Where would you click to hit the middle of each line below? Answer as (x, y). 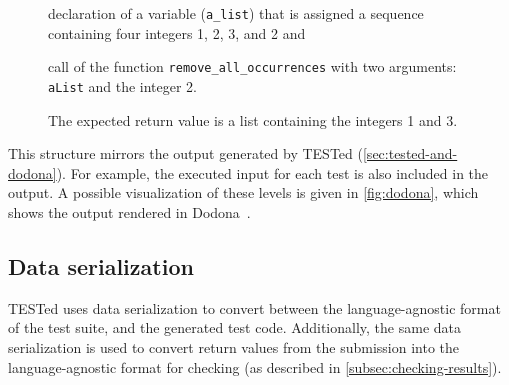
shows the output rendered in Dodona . (129, 211)
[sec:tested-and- (410, 153)
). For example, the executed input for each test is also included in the (272, 172)
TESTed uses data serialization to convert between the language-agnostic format (254, 307)
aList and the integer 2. (123, 85)
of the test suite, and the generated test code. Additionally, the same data (234, 327)
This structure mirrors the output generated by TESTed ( (185, 153)
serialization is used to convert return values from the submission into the (234, 346)
